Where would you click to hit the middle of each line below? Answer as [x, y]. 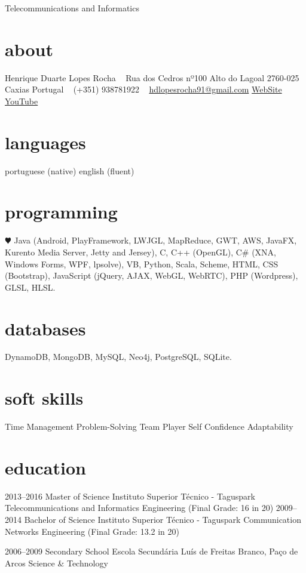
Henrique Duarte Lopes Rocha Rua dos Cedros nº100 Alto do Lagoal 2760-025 [152, 77]
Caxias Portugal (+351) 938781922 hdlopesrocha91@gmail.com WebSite [143, 89]
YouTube [22, 101]
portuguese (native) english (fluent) [70, 170]
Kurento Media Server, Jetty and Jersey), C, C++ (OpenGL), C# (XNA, [140, 252]
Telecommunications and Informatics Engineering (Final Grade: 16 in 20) [139, 508]
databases [45, 328]
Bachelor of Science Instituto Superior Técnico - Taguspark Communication [163, 520]
